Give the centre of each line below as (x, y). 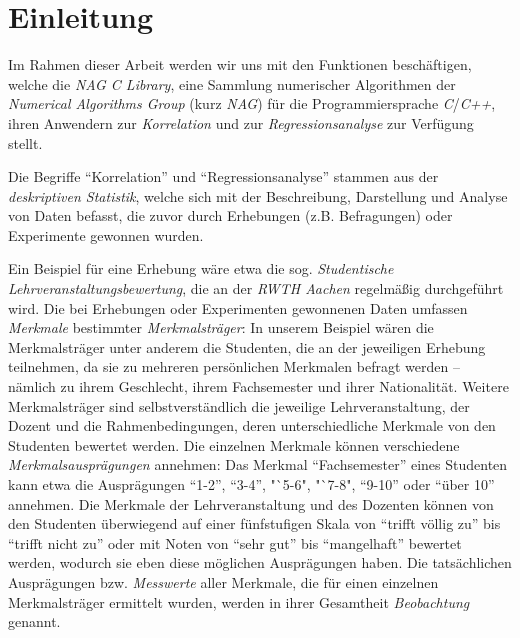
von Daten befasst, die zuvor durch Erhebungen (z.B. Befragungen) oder (230, 215)
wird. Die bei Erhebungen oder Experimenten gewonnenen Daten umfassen (238, 307)
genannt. (34, 621)
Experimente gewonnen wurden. (106, 234)
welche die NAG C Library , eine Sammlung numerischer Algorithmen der (232, 83)
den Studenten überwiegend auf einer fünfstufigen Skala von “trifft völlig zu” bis (254, 523)
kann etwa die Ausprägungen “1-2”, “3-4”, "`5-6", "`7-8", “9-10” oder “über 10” (251, 484)
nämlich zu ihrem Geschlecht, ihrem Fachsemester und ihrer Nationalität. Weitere (258, 386)
